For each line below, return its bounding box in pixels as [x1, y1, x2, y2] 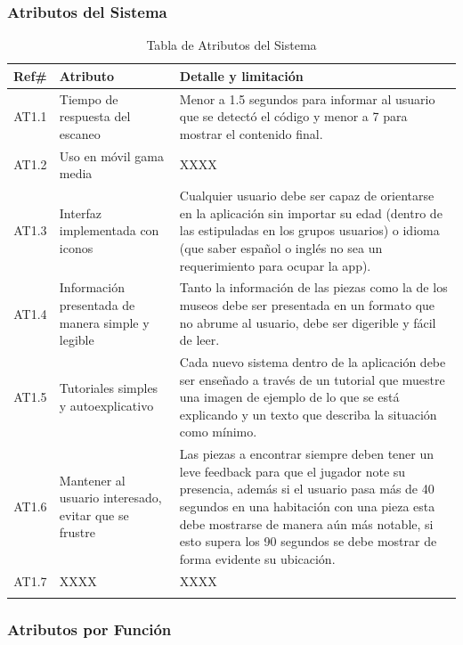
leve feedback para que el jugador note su [179, 461, 406, 480]
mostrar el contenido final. [179, 124, 323, 143]
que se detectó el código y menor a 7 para [179, 107, 408, 126]
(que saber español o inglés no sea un [179, 238, 383, 257]
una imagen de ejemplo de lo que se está [179, 388, 400, 406]
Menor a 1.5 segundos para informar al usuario [179, 89, 435, 108]
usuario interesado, [59, 488, 162, 507]
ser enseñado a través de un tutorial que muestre [179, 370, 445, 388]
